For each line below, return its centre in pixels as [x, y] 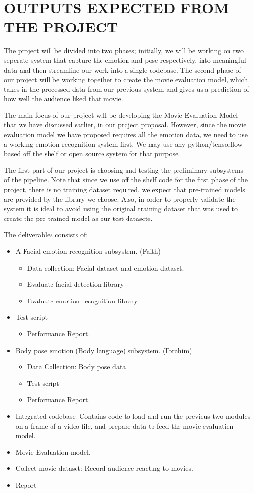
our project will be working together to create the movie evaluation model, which [126, 79]
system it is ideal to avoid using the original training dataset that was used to [121, 208]
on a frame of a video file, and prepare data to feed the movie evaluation [125, 425]
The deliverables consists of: [46, 234]
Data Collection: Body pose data [76, 367]
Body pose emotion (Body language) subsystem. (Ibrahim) [104, 350]
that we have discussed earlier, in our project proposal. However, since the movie [125, 124]
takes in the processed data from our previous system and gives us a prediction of [127, 89]
